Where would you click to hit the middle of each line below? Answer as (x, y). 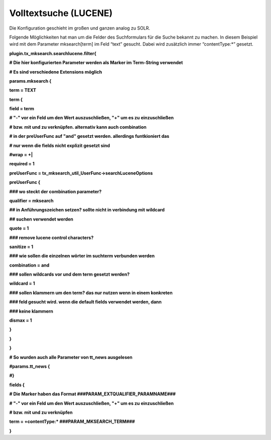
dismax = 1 (21, 320)
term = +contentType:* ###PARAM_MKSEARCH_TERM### (72, 421)
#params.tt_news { (30, 366)
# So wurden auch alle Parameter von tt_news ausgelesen (71, 357)
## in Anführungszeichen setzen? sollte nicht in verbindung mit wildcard (87, 210)
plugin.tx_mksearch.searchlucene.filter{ (53, 53)
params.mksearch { (30, 81)
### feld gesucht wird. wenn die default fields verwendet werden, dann (86, 302)
